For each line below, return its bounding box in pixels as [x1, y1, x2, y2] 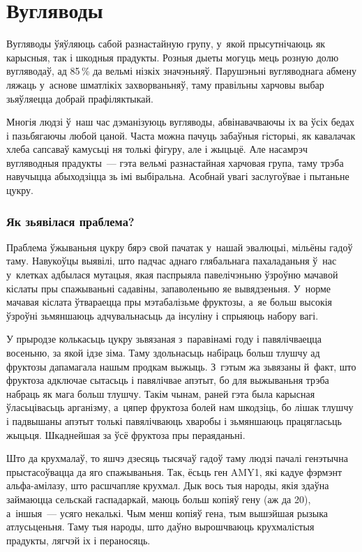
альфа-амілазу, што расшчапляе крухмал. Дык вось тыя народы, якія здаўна [6, 478, 329, 493]
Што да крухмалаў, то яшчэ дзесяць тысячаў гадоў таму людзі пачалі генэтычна [6, 451, 348, 465]
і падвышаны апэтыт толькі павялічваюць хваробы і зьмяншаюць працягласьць [6, 414, 342, 428]
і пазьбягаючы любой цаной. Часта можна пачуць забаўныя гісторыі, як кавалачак [6, 128, 356, 142]
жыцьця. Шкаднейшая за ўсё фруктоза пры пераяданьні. [6, 427, 246, 442]
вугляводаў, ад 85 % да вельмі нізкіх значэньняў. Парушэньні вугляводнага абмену [6, 64, 356, 78]
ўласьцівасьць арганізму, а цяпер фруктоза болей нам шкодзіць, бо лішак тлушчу [6, 400, 354, 415]
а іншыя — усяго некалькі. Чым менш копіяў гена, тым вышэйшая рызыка [6, 505, 329, 520]
